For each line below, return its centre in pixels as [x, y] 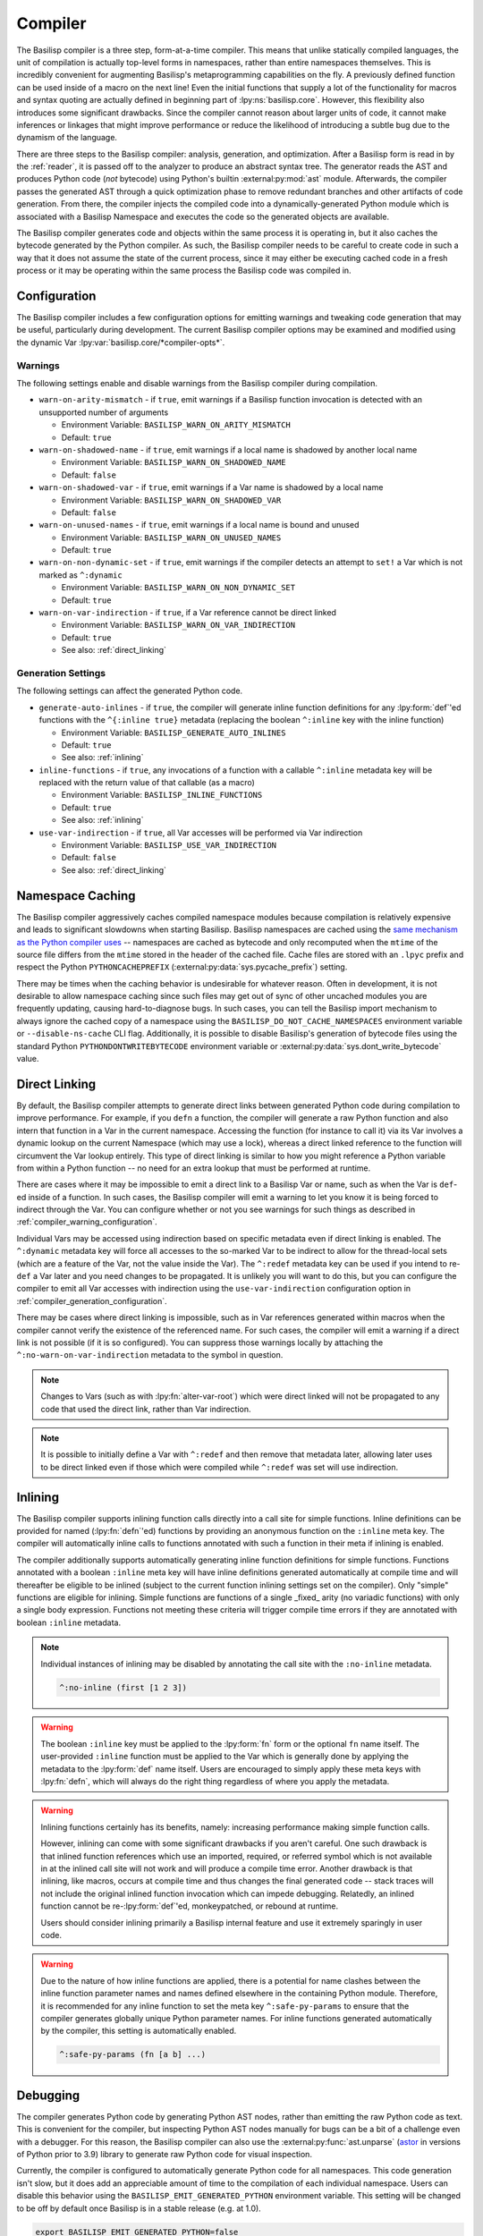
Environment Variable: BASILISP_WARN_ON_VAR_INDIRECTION [178, 625]
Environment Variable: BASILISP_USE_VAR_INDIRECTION [169, 845]
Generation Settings [61, 673]
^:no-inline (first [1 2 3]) [123, 1687]
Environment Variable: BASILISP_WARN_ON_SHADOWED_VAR [171, 500]
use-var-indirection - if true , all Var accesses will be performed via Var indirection [201, 833]
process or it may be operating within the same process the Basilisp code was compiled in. [184, 271]
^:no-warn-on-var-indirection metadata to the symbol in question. [150, 1355]
